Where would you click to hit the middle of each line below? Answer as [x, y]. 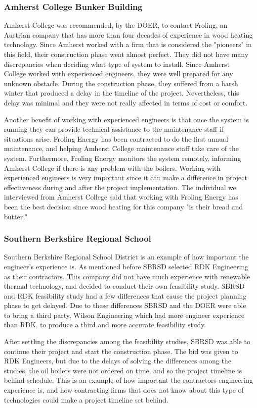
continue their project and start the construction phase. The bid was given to [121, 351]
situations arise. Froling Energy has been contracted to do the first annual [116, 138]
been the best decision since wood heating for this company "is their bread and [124, 206]
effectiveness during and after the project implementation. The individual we [120, 187]
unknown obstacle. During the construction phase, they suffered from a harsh [121, 83]
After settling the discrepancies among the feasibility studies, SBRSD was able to [127, 341]
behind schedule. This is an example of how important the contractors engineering [128, 380]
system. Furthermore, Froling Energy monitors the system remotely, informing [123, 158]
